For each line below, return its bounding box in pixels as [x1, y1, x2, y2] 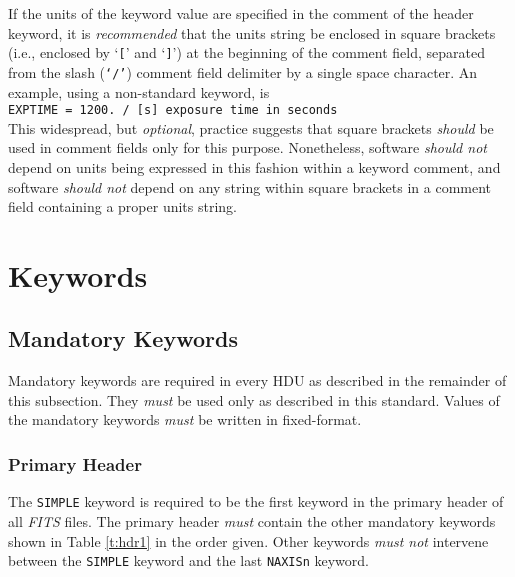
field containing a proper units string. [8, 196, 237, 217]
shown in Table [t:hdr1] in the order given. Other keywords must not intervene [8, 530, 489, 551]
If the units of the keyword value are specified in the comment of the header [8, 3, 474, 23]
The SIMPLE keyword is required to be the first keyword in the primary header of [8, 491, 504, 512]
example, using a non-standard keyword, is [8, 81, 270, 102]
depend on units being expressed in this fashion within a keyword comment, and [8, 156, 501, 177]
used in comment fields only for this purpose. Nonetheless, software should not [8, 137, 487, 158]
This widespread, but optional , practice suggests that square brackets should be [8, 117, 494, 138]
